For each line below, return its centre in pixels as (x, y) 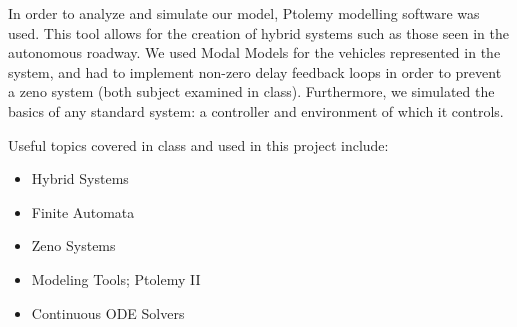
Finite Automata (83, 211)
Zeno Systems (73, 245)
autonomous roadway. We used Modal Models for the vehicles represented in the (254, 52)
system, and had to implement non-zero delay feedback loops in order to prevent (255, 71)
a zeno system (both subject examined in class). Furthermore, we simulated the (251, 91)
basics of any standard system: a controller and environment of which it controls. (256, 110)
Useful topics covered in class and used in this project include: (198, 144)
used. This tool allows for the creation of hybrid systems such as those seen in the (258, 32)
